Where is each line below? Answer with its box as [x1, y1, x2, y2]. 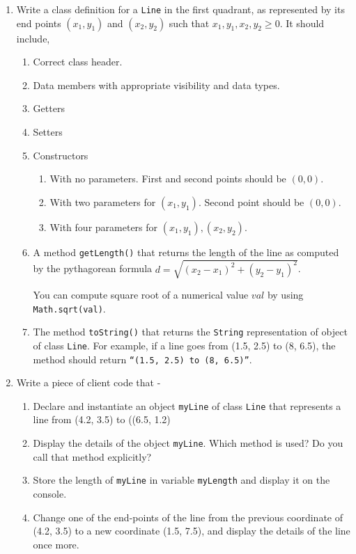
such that [169, 15, 210, 30]
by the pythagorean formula [33, 261, 153, 276]
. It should [279, 15, 325, 30]
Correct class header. [33, 54, 123, 69]
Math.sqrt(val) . [33, 301, 106, 315]
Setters [33, 125, 63, 139]
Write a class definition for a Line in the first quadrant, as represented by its [16, 2, 345, 16]
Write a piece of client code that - [16, 375, 161, 390]
